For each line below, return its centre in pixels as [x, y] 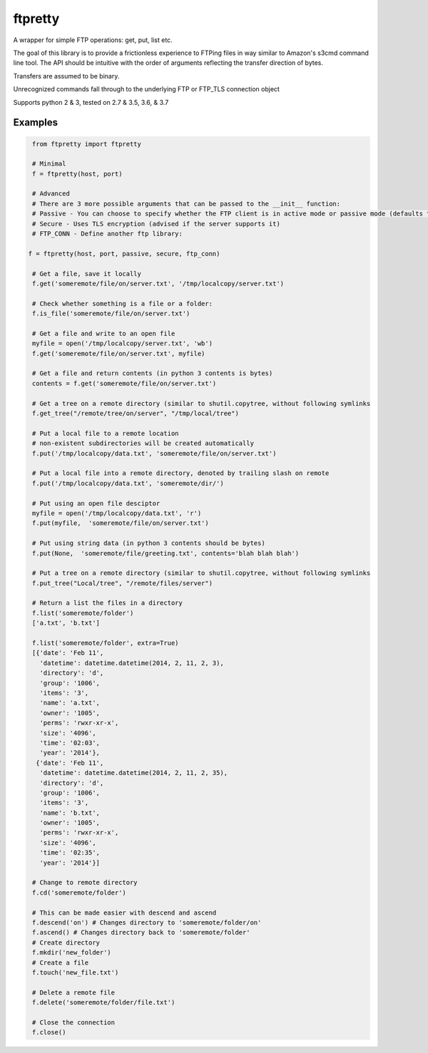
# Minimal [49, 164]
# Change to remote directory [85, 882]
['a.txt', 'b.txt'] [66, 623]
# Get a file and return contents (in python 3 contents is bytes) [153, 373]
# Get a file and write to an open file [104, 333]
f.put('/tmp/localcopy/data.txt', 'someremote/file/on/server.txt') [154, 453]
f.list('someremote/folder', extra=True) [106, 643]
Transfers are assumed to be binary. [66, 76]
